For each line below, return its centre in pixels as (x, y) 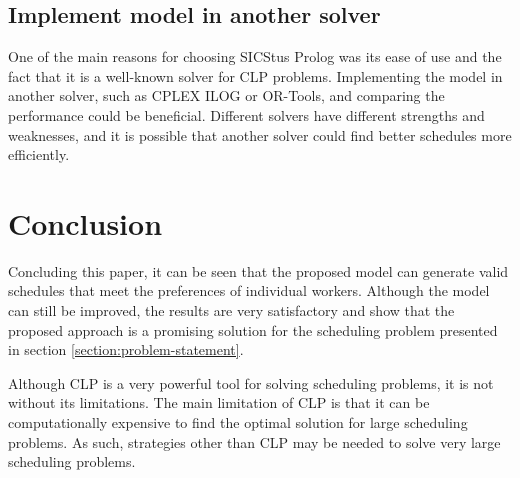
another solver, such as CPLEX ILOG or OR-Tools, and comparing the (226, 95)
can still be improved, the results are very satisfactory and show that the (231, 310)
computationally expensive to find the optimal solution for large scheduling (238, 422)
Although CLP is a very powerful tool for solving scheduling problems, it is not (251, 382)
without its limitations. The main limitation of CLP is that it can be (219, 402)
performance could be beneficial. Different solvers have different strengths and (246, 114)
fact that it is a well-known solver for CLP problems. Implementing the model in (255, 75)
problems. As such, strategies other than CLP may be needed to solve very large (254, 441)
